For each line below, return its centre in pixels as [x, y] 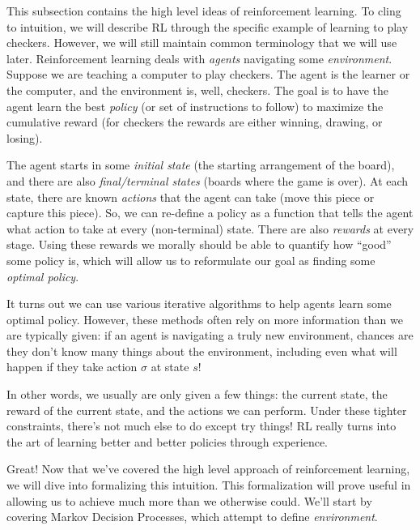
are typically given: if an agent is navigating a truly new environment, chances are [210, 335]
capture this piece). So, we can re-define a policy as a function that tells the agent [210, 213]
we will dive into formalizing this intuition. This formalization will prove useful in [209, 485]
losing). [25, 137]
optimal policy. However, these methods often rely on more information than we [205, 319]
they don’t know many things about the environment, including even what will [202, 350]
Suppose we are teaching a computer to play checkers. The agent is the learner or [208, 74]
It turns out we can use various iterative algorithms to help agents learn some [199, 303]
